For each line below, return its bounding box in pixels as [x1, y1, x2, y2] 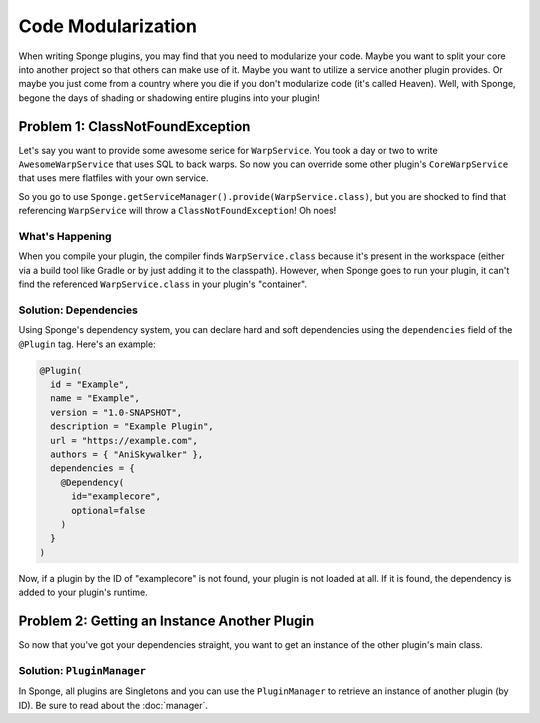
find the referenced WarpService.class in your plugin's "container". [18, 278, 307, 290]
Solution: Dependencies [18, 303, 139, 317]
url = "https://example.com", [50, 435, 199, 446]
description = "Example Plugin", [50, 421, 214, 432]
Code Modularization [18, 15, 197, 37]
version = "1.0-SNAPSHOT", [50, 406, 183, 418]
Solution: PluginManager [18, 663, 147, 677]
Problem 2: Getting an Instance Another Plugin [18, 612, 315, 629]
